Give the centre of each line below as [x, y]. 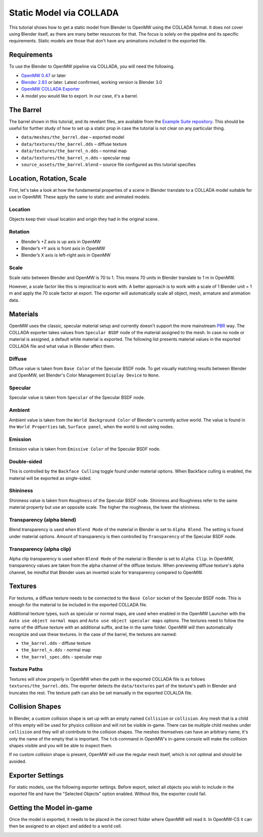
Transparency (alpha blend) [43, 519]
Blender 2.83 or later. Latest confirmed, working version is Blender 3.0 [92, 82]
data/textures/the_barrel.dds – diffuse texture [74, 144]
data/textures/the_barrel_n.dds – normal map [74, 151]
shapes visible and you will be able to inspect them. [61, 746]
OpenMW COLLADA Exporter [51, 89]
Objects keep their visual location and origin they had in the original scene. [84, 219]
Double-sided [26, 461]
